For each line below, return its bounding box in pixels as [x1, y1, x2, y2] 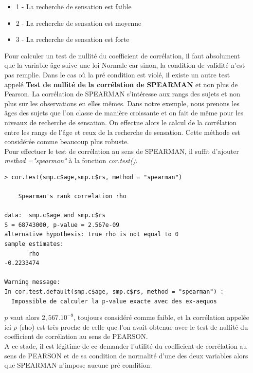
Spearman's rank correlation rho [18, 193, 126, 200]
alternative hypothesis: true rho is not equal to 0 [4, 231, 179, 238]
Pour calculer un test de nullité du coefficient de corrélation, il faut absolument [4, 50, 240, 60]
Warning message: [4, 279, 60, 286]
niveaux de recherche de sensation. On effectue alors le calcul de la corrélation [4, 117, 237, 127]
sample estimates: [4, 241, 64, 248]
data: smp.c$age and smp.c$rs [4, 212, 106, 219]
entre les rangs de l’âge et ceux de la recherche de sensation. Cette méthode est [4, 127, 240, 137]
